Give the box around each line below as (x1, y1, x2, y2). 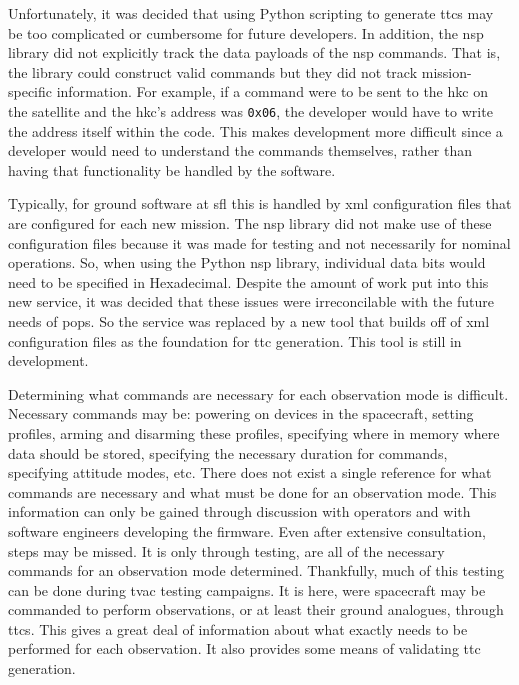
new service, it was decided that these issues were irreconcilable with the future (8, 291, 494, 312)
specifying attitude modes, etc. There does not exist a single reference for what (8, 462, 492, 483)
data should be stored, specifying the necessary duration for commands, (8, 442, 448, 463)
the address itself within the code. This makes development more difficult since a (8, 120, 503, 141)
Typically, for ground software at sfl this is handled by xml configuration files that (8, 193, 512, 214)
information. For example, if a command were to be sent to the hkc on (56, 81, 488, 102)
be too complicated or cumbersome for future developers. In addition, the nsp (8, 22, 484, 43)
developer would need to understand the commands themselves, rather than (8, 140, 473, 161)
